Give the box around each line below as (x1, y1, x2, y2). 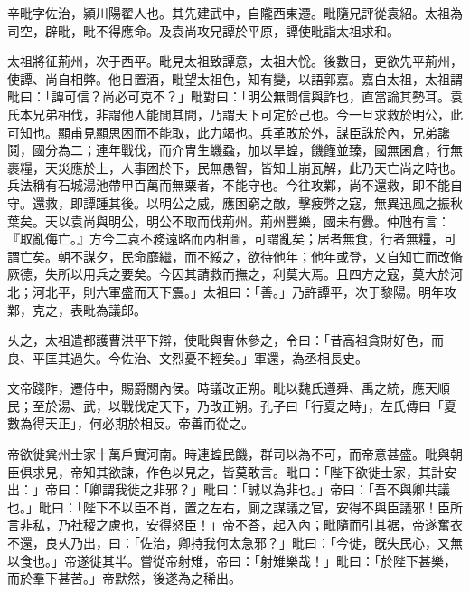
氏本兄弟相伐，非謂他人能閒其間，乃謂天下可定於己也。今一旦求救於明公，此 (7, 104, 463, 123)
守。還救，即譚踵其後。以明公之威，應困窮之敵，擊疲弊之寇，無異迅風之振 (7, 193, 450, 212)
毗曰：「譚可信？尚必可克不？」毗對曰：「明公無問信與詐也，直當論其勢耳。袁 (7, 87, 463, 106)
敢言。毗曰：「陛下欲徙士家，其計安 (247, 462, 456, 481)
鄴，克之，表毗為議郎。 (7, 300, 146, 319)
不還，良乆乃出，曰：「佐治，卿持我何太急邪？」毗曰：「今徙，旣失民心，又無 (7, 533, 463, 552)
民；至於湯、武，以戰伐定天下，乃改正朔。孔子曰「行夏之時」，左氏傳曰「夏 (7, 396, 456, 415)
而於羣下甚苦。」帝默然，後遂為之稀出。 (7, 569, 241, 588)
